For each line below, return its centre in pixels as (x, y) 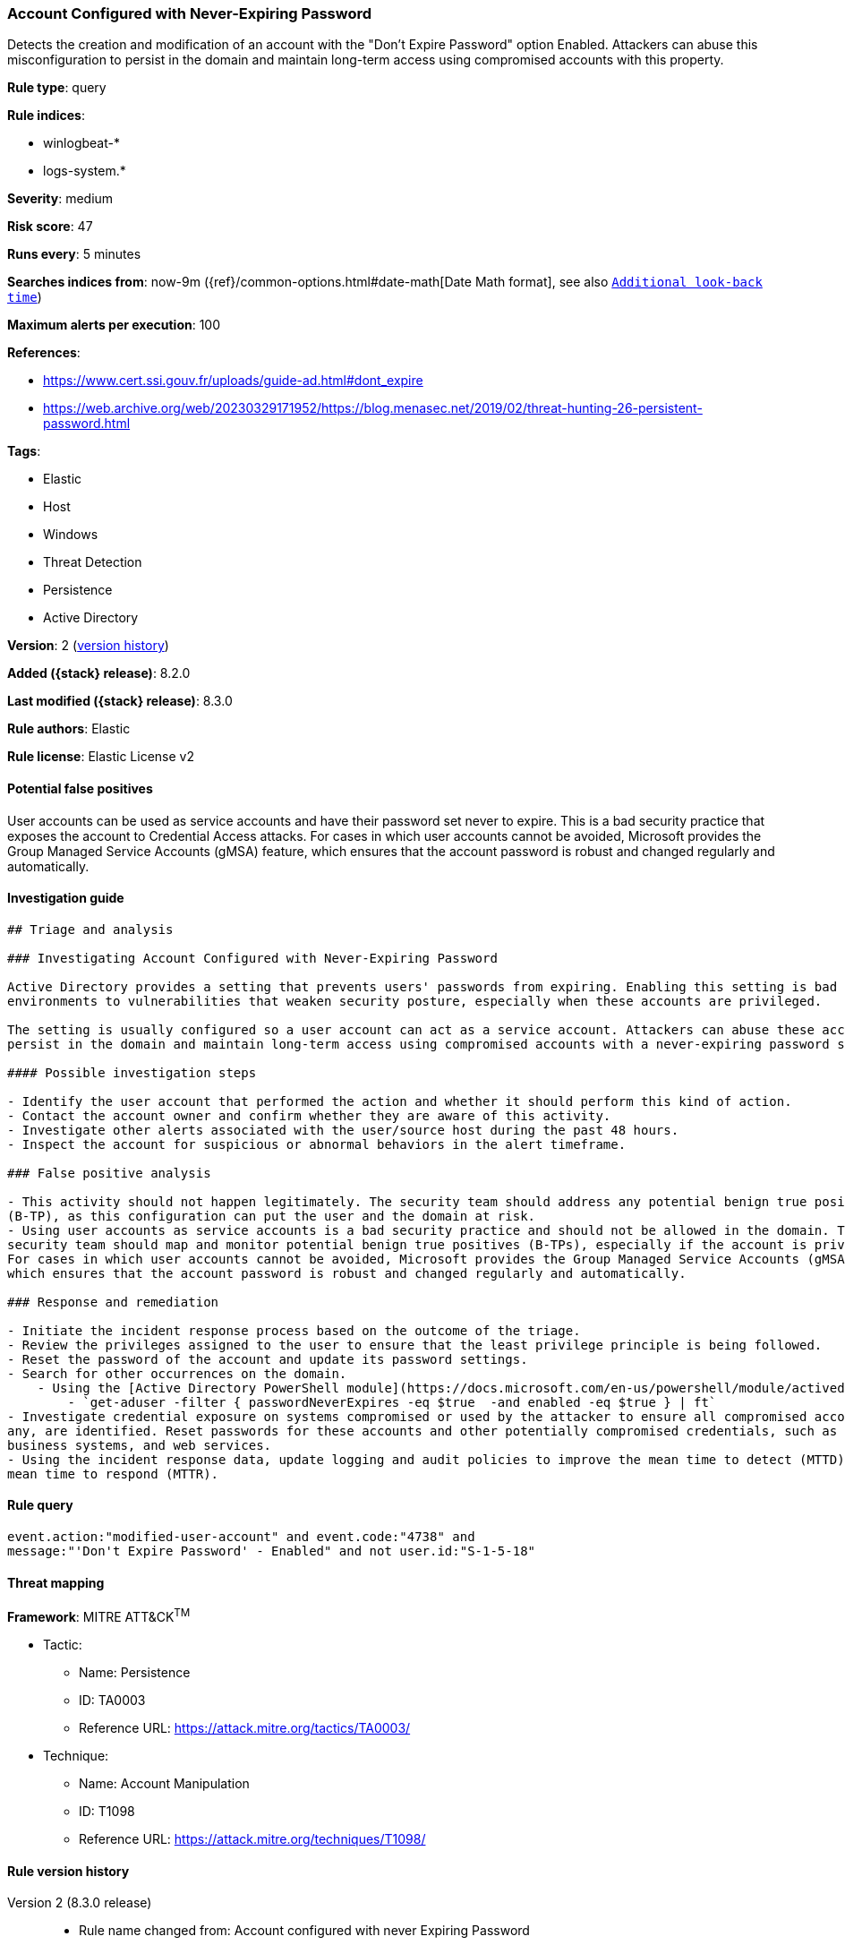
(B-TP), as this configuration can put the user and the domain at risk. (272, 1216)
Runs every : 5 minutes (74, 254)
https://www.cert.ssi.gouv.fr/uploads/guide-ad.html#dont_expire (233, 381)
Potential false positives (80, 788)
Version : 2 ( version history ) (88, 646)
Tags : (24, 451)
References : (44, 353)
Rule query (40, 1505)
